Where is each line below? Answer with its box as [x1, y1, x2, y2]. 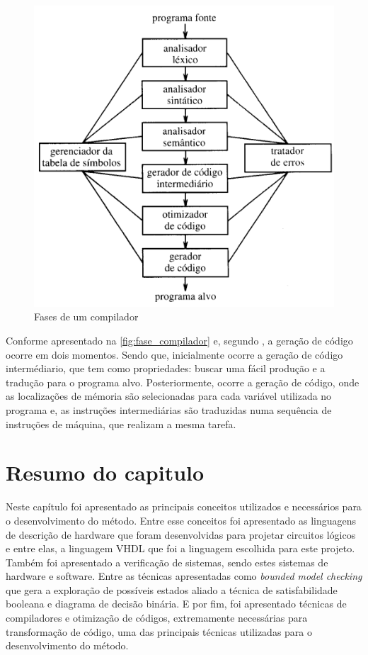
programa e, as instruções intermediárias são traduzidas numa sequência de [6, 403, 332, 418]
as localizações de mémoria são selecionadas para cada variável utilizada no [6, 388, 332, 403]
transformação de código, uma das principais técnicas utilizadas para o [6, 624, 312, 639]
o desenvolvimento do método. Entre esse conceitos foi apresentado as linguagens [6, 513, 357, 527]
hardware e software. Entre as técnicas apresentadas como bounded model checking [6, 569, 362, 583]
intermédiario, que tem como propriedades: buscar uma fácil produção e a [6, 361, 326, 376]
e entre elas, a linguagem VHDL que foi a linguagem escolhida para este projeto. [6, 541, 355, 556]
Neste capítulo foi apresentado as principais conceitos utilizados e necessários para [6, 499, 362, 514]
